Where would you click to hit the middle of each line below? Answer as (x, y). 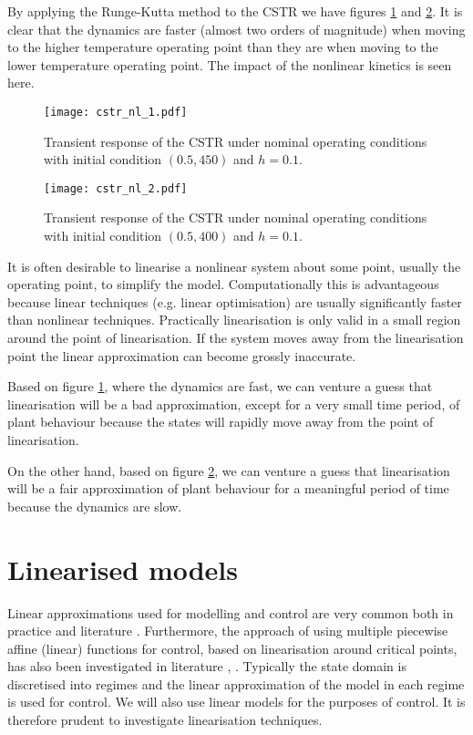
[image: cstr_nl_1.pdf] (116, 112)
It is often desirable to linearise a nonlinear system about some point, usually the (234, 266)
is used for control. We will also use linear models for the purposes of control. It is (236, 702)
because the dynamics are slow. (95, 506)
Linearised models (123, 569)
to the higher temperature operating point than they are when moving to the (223, 47)
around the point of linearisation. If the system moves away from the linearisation (236, 338)
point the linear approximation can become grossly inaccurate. (182, 355)
